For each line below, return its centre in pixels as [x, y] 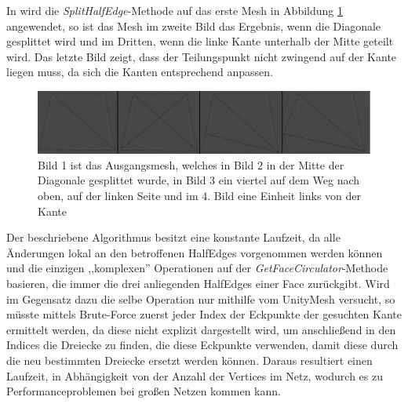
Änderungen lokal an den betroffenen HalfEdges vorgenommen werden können [195, 252]
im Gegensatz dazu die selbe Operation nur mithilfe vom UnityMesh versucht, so [201, 298]
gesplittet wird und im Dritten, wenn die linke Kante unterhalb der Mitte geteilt [200, 41]
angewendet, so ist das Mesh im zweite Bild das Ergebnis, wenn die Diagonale [194, 25]
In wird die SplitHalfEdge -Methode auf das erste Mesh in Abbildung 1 [175, 10]
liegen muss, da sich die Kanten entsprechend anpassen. [140, 72]
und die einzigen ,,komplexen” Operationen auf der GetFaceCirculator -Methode [197, 268]
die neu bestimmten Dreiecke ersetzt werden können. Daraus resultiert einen [189, 360]
